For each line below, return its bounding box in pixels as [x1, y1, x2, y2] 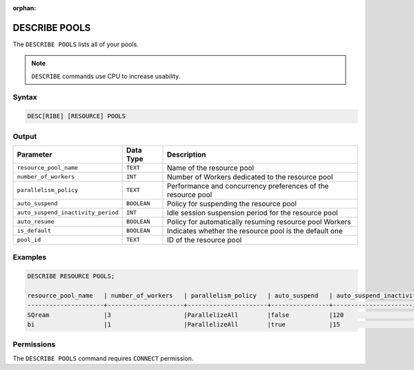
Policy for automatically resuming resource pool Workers [166, 217, 351, 226]
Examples [12, 253, 47, 262]
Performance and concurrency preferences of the [166, 181, 329, 191]
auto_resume [17, 218, 55, 226]
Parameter [17, 149, 52, 159]
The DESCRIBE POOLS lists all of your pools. [12, 40, 139, 48]
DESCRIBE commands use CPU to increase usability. [31, 72, 181, 80]
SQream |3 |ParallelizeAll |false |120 [27, 311, 344, 319]
